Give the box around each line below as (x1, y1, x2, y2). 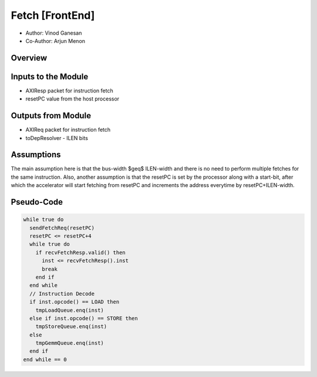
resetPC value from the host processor (25, 95, 120, 102)
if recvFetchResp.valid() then (35, 249, 126, 256)
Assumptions (11, 150, 61, 160)
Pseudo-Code (11, 197, 63, 207)
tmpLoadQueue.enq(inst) (35, 306, 104, 313)
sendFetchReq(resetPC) (29, 224, 95, 231)
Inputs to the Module (11, 71, 89, 82)
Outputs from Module (11, 111, 91, 121)
